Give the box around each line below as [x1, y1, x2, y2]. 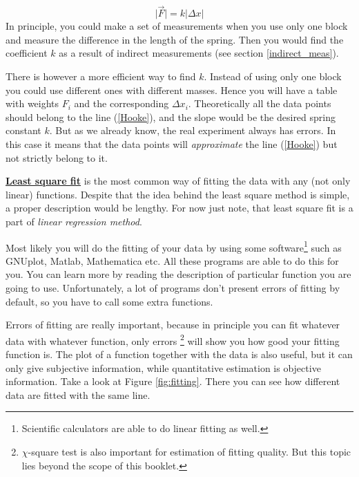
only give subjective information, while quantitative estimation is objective [6, 360, 321, 375]
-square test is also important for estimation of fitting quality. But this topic [28, 444, 351, 458]
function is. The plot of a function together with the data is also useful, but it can [6, 347, 353, 361]
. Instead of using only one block [204, 69, 342, 83]
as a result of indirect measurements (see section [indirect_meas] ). [59, 46, 339, 60]
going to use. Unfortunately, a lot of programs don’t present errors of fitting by [6, 280, 340, 294]
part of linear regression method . [6, 214, 142, 228]
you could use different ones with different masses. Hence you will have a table [6, 82, 338, 97]
